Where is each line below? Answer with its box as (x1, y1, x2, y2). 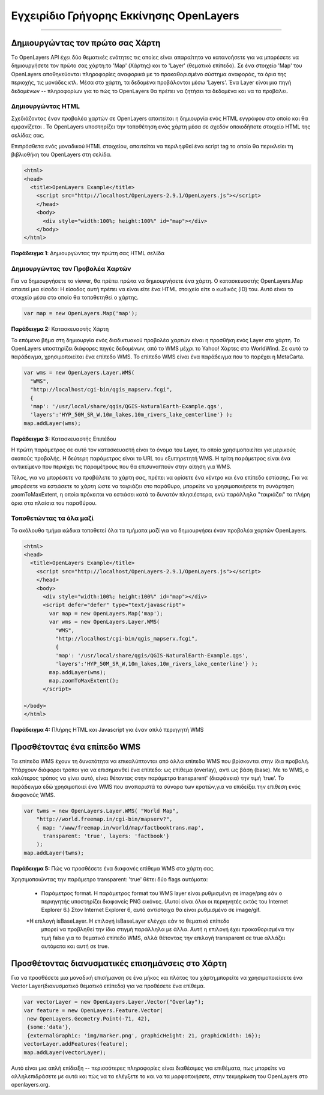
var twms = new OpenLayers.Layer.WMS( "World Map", (23, 807, 179, 814)
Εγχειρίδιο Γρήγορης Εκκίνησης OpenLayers (11, 9, 239, 22)
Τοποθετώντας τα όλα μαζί (11, 514, 94, 522)
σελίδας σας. (11, 131, 45, 139)
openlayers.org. (11, 1081, 50, 1088)
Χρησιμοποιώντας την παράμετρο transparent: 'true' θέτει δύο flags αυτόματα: (11, 876, 208, 883)
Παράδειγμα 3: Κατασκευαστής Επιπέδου (11, 435, 116, 442)
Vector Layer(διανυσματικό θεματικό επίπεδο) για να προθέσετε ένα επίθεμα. (11, 982, 205, 990)
